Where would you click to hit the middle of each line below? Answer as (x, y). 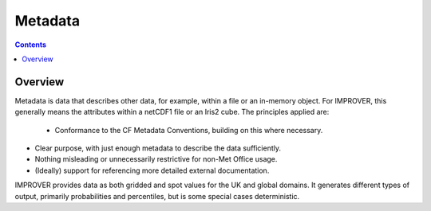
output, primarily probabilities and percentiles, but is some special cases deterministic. (157, 196)
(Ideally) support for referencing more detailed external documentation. (152, 170)
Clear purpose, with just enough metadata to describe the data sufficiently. (158, 148)
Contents (31, 45)
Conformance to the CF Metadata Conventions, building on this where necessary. (189, 130)
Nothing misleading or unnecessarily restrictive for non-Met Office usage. (156, 159)
